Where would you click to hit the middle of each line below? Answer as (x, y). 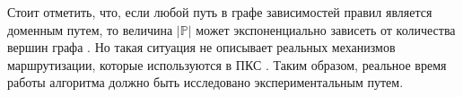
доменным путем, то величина (90, 29)
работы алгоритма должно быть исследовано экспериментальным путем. (205, 82)
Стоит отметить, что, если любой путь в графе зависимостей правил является (220, 12)
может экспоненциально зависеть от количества (326, 29)
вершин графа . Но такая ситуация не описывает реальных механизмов (201, 47)
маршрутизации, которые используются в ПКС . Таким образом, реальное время (227, 64)
